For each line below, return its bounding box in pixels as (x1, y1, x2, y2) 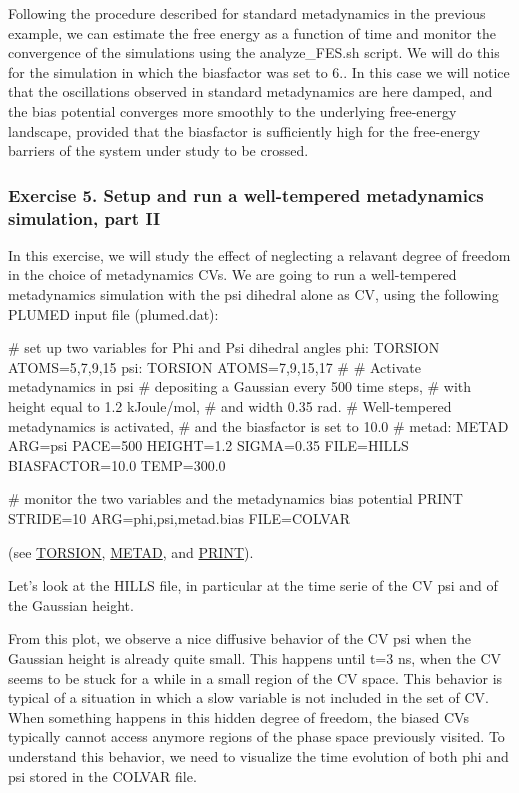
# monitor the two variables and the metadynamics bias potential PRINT (8, 488, 463, 509)
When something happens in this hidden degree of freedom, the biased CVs (8, 706, 469, 727)
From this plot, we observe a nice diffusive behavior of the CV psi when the (8, 628, 471, 649)
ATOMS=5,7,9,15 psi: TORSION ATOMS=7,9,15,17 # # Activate (8, 356, 421, 377)
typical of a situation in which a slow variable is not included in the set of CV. (8, 687, 490, 708)
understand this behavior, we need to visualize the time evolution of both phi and (8, 745, 509, 766)
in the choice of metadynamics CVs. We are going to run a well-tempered (8, 264, 457, 285)
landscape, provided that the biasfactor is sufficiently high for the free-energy (8, 120, 481, 141)
